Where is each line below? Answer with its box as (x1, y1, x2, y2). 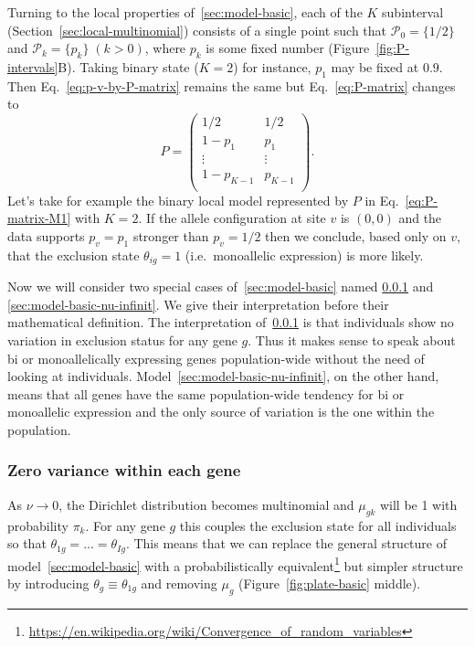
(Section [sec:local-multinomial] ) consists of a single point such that (7, 20, 387, 39)
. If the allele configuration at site (138, 208, 326, 228)
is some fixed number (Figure (206, 38, 370, 58)
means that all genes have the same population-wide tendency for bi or (7, 384, 405, 403)
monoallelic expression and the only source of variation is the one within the (7, 402, 435, 421)
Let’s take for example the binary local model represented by (7, 190, 349, 209)
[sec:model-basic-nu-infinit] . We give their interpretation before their (7, 294, 389, 313)
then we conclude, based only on (265, 226, 447, 245)
